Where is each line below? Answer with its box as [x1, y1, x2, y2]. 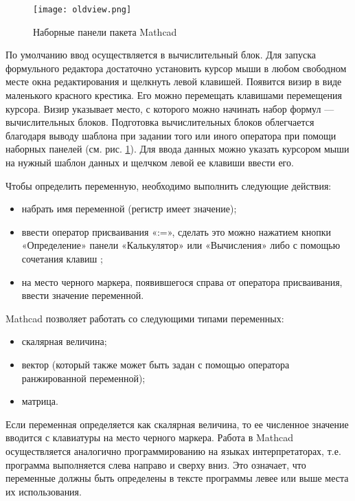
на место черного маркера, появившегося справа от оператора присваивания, [21, 274, 343, 289]
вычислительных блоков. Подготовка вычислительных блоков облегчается [5, 115, 314, 129]
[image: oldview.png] [33, 5, 132, 14]
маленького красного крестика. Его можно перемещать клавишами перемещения [5, 88, 342, 102]
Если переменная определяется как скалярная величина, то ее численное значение [5, 416, 349, 431]
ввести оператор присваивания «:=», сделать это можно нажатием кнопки [21, 224, 332, 238]
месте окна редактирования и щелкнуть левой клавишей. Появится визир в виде [5, 74, 342, 89]
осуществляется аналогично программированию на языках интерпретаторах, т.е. [5, 443, 341, 458]
